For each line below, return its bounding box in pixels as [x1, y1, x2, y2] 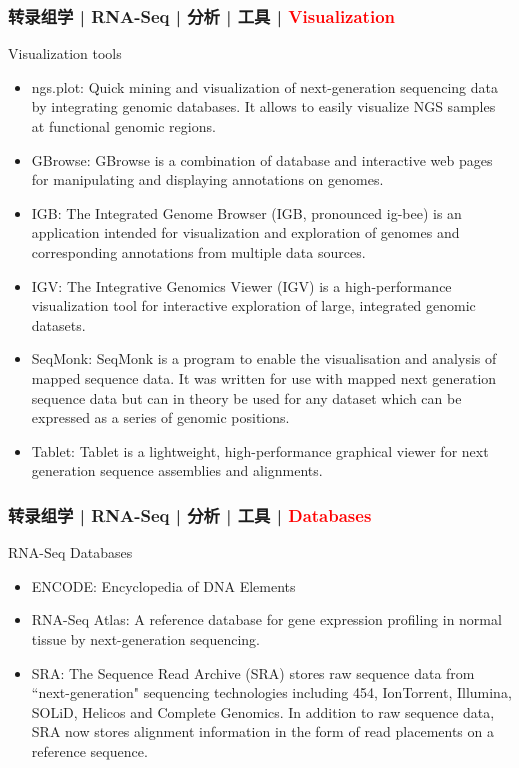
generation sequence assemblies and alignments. [31, 460, 323, 481]
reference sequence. [31, 740, 148, 761]
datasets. [31, 314, 86, 335]
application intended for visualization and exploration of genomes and [31, 222, 460, 243]
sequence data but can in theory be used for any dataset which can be [31, 387, 462, 408]
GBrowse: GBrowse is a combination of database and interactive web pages [31, 149, 493, 170]
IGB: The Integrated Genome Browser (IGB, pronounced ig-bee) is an [31, 202, 462, 223]
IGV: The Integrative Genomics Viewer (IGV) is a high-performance [31, 275, 452, 296]
